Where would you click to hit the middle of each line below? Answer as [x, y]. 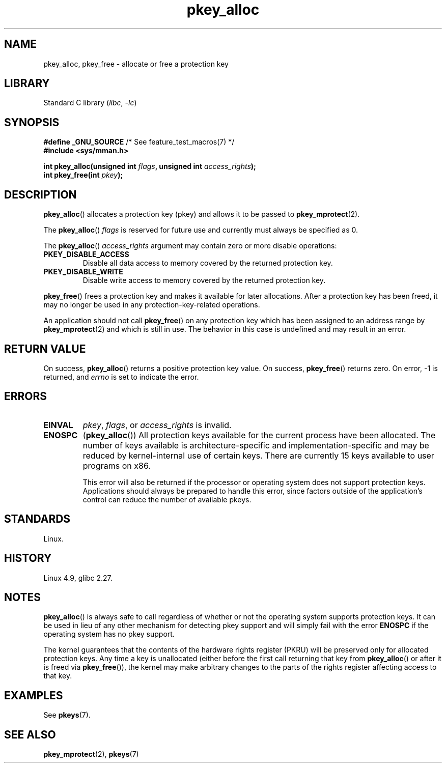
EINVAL [58, 425]
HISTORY [28, 558]
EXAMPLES [34, 695]
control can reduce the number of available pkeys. [167, 499]
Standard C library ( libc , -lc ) [90, 103]
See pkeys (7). [67, 715]
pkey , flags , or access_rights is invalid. [157, 425]
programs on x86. [117, 465]
